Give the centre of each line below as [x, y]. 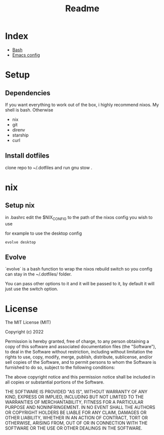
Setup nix [20, 205]
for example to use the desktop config [44, 233]
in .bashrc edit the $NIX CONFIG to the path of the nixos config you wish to [79, 218]
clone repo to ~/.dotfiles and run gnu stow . [49, 167]
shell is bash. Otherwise [29, 110]
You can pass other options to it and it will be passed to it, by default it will [80, 284]
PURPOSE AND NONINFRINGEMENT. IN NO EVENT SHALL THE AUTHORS [80, 408]
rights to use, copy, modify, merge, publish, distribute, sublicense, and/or [79, 357]
